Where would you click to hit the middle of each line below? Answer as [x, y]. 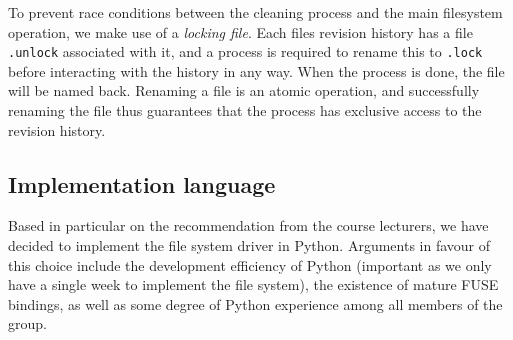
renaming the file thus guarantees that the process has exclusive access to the [245, 110]
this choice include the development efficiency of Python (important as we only [250, 264]
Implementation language [142, 183]
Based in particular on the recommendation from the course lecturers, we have [248, 225]
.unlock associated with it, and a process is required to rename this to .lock [245, 51]
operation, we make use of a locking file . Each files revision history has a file [240, 31]
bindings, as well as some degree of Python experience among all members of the [255, 303]
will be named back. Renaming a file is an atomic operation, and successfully [244, 90]
